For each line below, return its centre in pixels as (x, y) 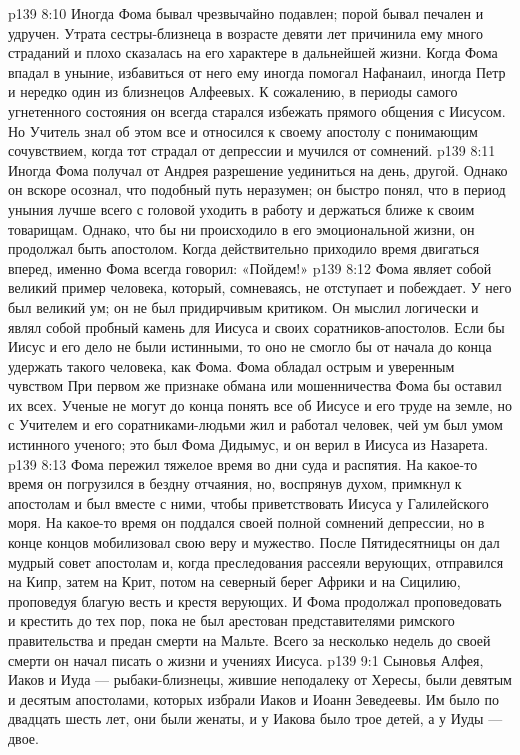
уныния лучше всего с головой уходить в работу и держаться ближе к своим (241, 208)
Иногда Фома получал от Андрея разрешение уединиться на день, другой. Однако (258, 169)
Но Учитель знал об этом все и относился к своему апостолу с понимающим (243, 130)
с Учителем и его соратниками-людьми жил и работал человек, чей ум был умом (255, 424)
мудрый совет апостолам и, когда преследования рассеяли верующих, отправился (256, 561)
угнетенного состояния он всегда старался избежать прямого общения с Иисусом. (257, 110)
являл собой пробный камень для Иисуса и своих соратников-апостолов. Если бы (256, 326)
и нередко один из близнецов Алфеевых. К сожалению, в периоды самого (233, 91)
